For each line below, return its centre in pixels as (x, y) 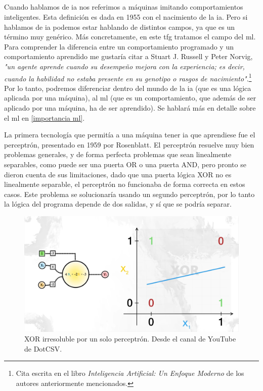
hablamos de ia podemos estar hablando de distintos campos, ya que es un (119, 27)
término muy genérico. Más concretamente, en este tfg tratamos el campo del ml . (130, 37)
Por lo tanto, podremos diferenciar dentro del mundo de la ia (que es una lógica (128, 88)
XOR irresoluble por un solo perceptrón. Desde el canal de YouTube (130, 339)
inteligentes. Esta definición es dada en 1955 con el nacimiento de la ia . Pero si (126, 16)
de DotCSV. (43, 348)
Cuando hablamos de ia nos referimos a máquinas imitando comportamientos (124, 7)
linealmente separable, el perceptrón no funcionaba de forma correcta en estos (125, 184)
